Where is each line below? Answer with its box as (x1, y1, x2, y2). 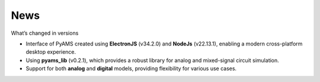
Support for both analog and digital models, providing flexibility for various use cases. (25, 65, 237, 72)
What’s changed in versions (11, 29, 79, 37)
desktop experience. (25, 48, 76, 55)
